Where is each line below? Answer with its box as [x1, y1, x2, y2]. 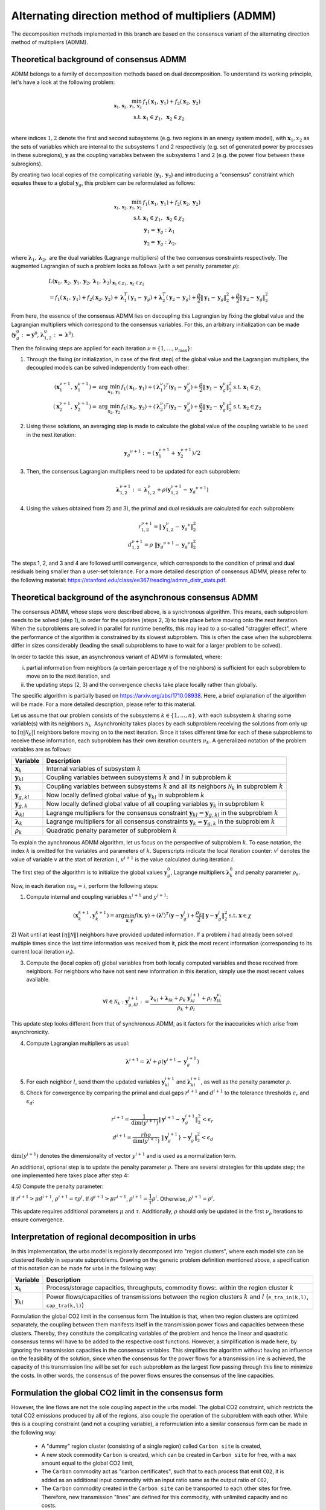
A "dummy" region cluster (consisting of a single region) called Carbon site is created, [41, 1442, 262, 1450]
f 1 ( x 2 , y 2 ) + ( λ [121, 403, 161, 412]
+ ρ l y [201, 994, 217, 1003]
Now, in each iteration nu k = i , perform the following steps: [11, 882, 159, 891]
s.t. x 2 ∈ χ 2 [233, 403, 262, 412]
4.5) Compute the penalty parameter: [11, 1183, 104, 1190]
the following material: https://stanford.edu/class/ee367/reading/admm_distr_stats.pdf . [11, 576, 227, 583]
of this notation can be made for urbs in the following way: [11, 1264, 156, 1271]
